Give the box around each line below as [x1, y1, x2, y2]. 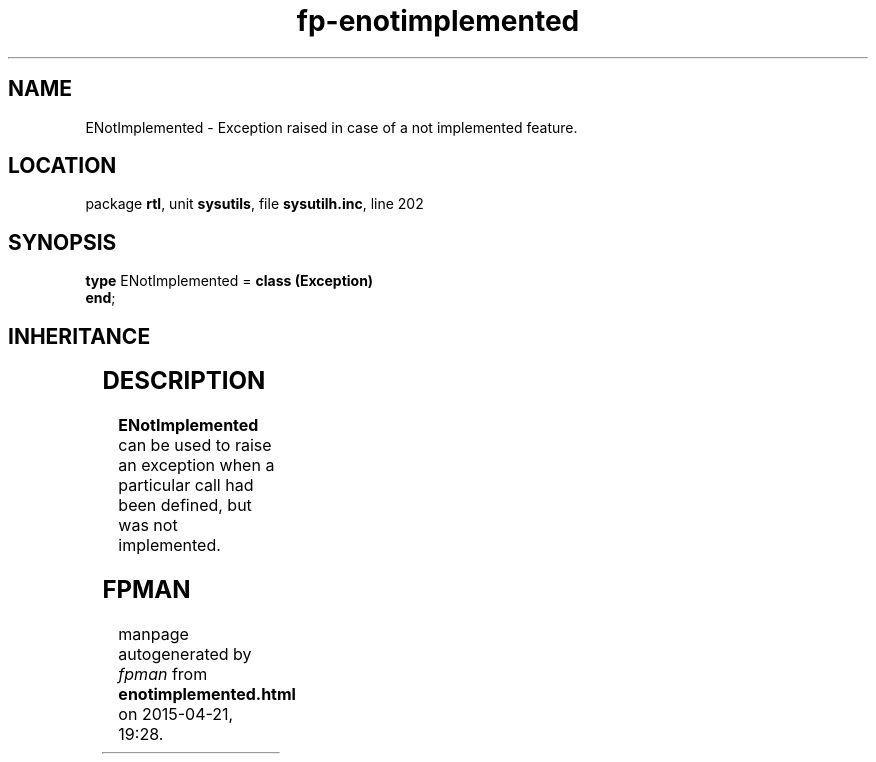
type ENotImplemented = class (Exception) [85, 272, 374, 290]
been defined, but [118, 495, 252, 516]
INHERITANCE [8, 323, 151, 349]
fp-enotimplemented [296, 4, 580, 38]
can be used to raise [118, 435, 272, 456]
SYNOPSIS [8, 229, 117, 255]
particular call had [118, 475, 254, 496]
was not [118, 515, 178, 536]
